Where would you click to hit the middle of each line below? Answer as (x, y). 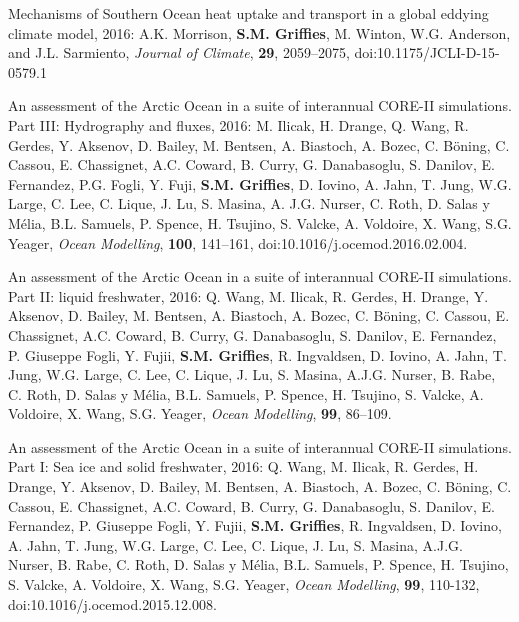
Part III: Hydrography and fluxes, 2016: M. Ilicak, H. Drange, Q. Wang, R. (238, 124)
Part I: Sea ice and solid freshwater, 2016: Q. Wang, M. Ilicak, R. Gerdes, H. (243, 466)
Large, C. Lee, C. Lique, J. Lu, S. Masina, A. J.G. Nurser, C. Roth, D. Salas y (249, 203)
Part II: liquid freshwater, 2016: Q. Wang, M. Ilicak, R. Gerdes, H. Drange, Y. (248, 295)
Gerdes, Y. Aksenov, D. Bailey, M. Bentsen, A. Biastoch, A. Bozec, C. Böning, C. (259, 144)
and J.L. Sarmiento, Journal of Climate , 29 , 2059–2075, (179, 52)
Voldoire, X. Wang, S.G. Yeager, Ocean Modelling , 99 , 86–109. (200, 413)
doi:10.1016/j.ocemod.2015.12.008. (112, 603)
